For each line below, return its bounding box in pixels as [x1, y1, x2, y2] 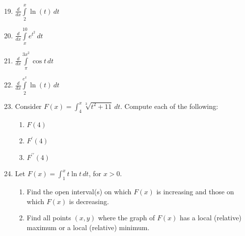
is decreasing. [69, 196, 109, 206]
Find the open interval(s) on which [27, 186, 132, 197]
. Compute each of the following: [120, 101, 218, 111]
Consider [15, 101, 42, 111]
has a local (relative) [180, 212, 242, 223]
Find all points [27, 212, 71, 223]
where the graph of [98, 212, 155, 223]
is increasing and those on [156, 186, 234, 197]
